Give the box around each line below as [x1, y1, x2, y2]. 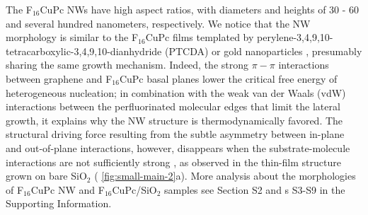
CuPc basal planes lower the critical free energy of [119, 71, 338, 86]
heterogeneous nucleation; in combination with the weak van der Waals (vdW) [6, 85, 346, 100]
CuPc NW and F [30, 182, 105, 197]
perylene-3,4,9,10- [257, 30, 333, 45]
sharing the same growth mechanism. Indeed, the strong [6, 57, 249, 72]
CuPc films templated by [145, 30, 254, 45]
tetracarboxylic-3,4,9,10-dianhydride [6, 43, 162, 58]
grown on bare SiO [6, 168, 87, 183]
